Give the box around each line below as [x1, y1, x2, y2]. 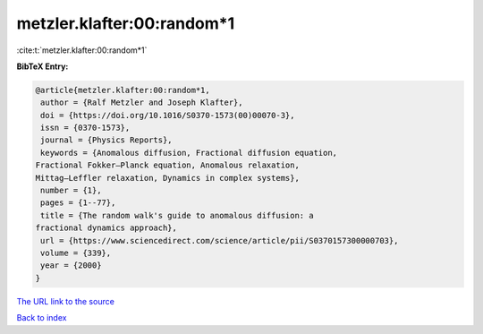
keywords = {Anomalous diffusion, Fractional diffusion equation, [40, 148, 338, 158]
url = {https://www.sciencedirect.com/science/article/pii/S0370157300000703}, [40, 236, 399, 245]
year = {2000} [40, 261, 102, 270]
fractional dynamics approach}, [35, 223, 178, 233]
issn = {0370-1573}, [40, 123, 131, 133]
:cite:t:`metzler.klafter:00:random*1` [16, 45, 148, 56]
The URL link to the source [16, 295, 115, 306]
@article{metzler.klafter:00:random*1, [35, 85, 210, 95]
